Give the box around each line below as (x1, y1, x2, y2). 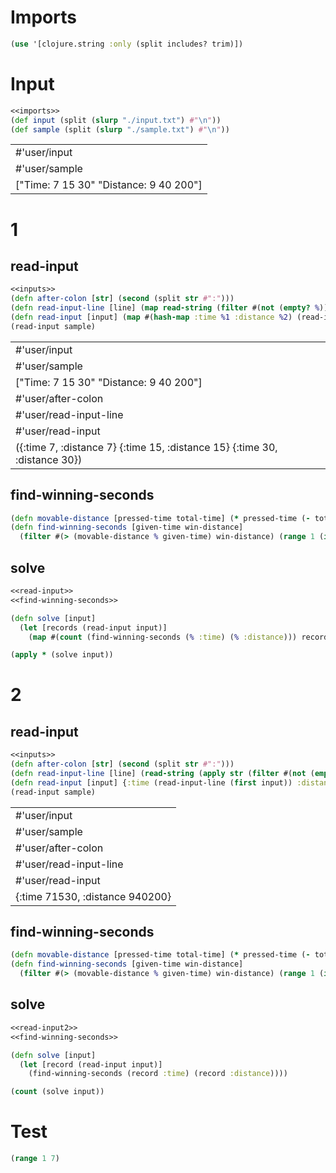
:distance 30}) (15, 452, 83, 466)
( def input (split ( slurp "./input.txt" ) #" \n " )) (10, 115, 222, 125)
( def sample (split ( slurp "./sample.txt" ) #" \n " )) (10, 124, 230, 135)
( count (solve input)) (10, 1087, 105, 1097)
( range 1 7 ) (10, 1154, 60, 1164)
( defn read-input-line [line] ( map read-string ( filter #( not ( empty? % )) (10, 303, 329, 313)
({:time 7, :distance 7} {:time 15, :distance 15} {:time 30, (15, 440, 278, 454)
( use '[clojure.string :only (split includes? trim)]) (10, 39, 244, 49)
